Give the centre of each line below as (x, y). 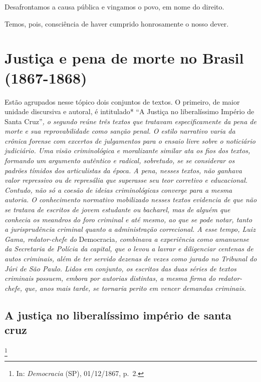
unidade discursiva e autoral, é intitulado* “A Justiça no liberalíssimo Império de (129, 111)
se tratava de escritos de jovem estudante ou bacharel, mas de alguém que (117, 210)
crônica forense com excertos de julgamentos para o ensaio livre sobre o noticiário (130, 140)
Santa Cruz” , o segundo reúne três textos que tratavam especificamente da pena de (130, 121)
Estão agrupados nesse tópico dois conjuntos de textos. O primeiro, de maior (122, 101)
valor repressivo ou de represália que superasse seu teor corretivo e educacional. (126, 180)
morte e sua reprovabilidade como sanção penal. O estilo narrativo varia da (120, 131)
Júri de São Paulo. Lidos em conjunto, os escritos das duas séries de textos (120, 268)
